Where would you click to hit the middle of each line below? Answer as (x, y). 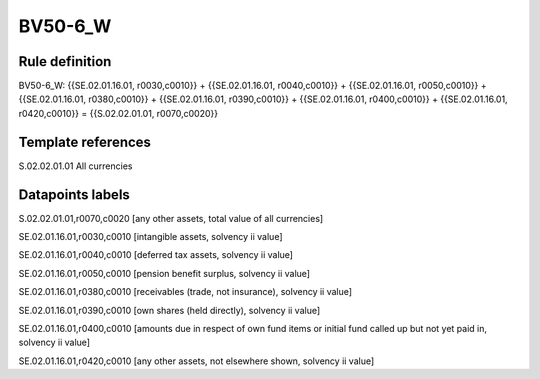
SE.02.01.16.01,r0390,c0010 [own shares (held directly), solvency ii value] (169, 310)
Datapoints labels (74, 194)
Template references (85, 141)
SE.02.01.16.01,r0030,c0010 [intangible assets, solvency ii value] (150, 237)
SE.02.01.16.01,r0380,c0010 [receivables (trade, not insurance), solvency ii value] (185, 292)
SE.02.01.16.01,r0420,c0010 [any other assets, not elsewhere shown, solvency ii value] (196, 361)
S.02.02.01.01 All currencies (75, 166)
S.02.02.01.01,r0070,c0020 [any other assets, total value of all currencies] (171, 218)
